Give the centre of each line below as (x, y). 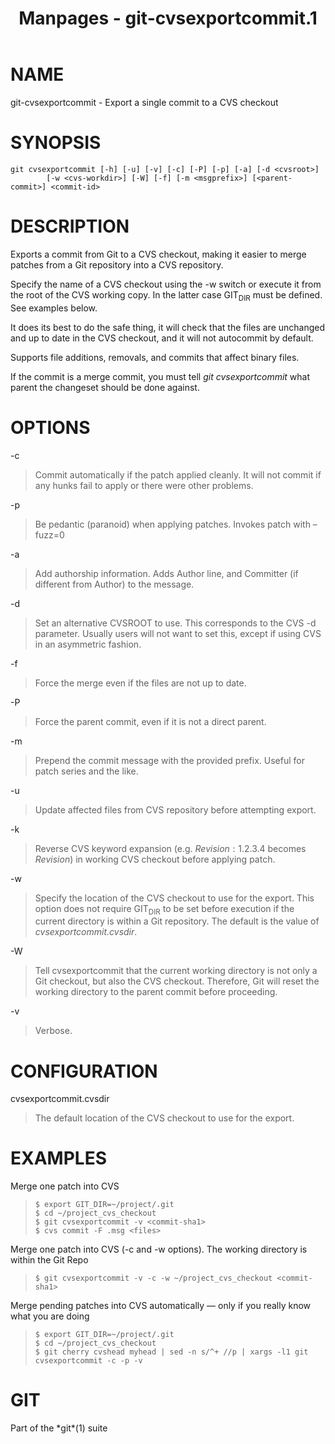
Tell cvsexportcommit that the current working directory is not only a (176, 971)
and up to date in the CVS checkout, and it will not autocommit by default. (162, 338)
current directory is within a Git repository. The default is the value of (177, 921)
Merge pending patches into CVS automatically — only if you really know (161, 1306)
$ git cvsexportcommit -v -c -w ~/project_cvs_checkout (153, 1278)
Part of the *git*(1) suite (59, 1428)
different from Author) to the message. (114, 584)
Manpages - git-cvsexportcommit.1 (168, 18)
